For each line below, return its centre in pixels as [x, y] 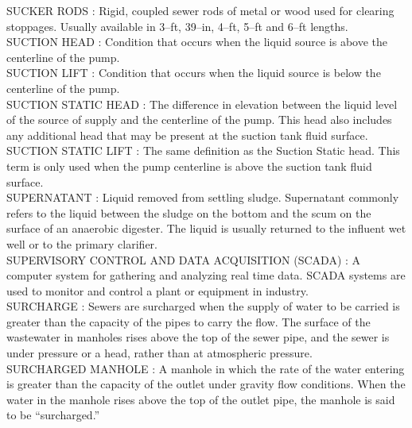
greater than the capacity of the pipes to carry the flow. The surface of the [189, 321]
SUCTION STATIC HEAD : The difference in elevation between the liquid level [202, 104]
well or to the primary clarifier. [82, 243]
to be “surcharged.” [53, 415]
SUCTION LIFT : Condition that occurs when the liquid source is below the [194, 73]
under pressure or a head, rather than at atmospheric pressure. [159, 353]
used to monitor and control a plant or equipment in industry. [157, 290]
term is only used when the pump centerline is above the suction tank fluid [189, 166]
